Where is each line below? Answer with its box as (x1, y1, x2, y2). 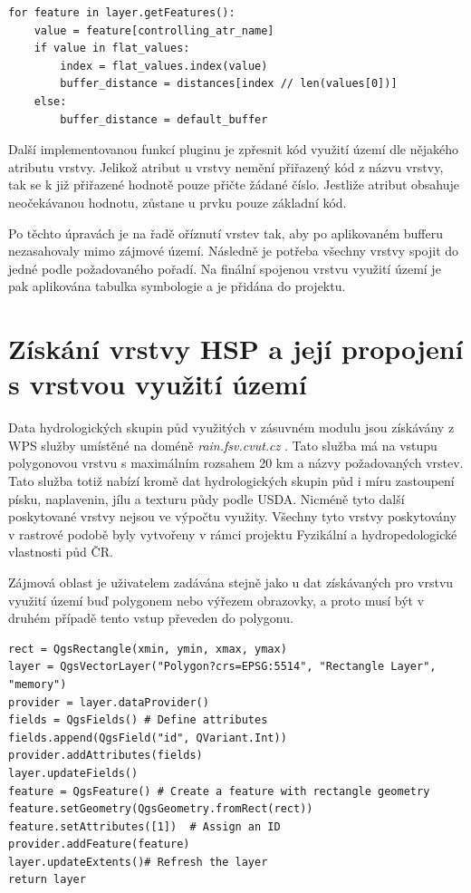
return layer (8, 873, 86, 887)
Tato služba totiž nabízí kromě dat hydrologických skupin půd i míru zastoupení (8, 471, 455, 490)
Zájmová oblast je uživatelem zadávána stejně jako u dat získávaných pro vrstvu (8, 572, 454, 591)
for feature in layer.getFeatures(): (8, 6, 235, 19)
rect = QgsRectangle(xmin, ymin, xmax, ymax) (8, 642, 287, 655)
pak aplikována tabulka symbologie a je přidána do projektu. (8, 277, 346, 296)
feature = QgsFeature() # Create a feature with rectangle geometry (8, 784, 430, 798)
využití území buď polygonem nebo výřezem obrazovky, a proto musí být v (8, 590, 425, 609)
